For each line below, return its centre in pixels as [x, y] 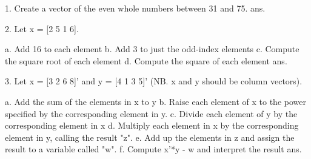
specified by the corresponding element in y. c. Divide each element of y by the [151, 113]
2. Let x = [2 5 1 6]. [42, 28]
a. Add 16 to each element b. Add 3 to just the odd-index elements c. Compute [152, 49]
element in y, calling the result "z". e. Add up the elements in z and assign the [150, 137]
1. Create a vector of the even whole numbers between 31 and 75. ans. [135, 8]
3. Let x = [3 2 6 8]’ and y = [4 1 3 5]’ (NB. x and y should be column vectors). [154, 81]
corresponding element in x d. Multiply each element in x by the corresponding [152, 125]
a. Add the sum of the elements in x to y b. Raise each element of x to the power [155, 101]
